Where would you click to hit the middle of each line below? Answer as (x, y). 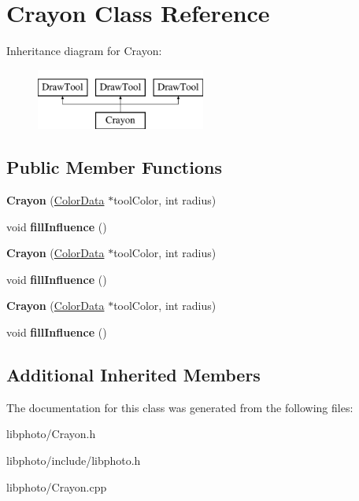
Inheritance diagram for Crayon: (84, 51)
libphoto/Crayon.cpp (57, 486)
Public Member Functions (114, 167)
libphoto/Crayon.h (51, 434)
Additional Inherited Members (133, 375)
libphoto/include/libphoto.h (74, 460)
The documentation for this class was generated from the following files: (180, 407)
